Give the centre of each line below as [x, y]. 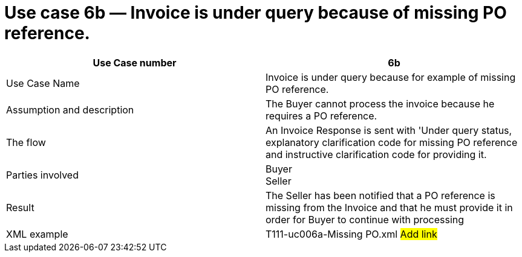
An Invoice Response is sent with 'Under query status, [389, 130]
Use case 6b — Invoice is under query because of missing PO [256, 13]
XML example [37, 234]
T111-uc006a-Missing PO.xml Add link [351, 234]
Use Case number [135, 62]
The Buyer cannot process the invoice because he [380, 103]
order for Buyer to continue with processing [365, 219]
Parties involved [42, 175]
